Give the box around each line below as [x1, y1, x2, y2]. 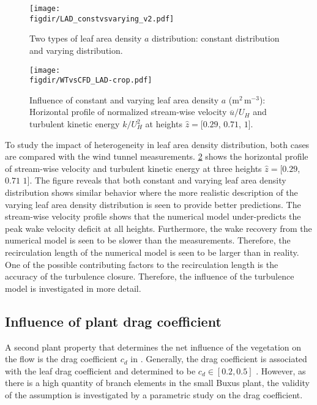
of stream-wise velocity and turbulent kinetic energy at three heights [5, 162, 262, 174]
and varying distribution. [29, 43, 123, 56]
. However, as [256, 364, 306, 377]
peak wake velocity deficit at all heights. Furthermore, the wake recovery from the [5, 221, 312, 234]
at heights [145, 117, 182, 130]
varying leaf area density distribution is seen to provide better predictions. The [5, 198, 301, 210]
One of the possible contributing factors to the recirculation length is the [5, 258, 278, 270]
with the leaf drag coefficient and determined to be [5, 364, 196, 377]
